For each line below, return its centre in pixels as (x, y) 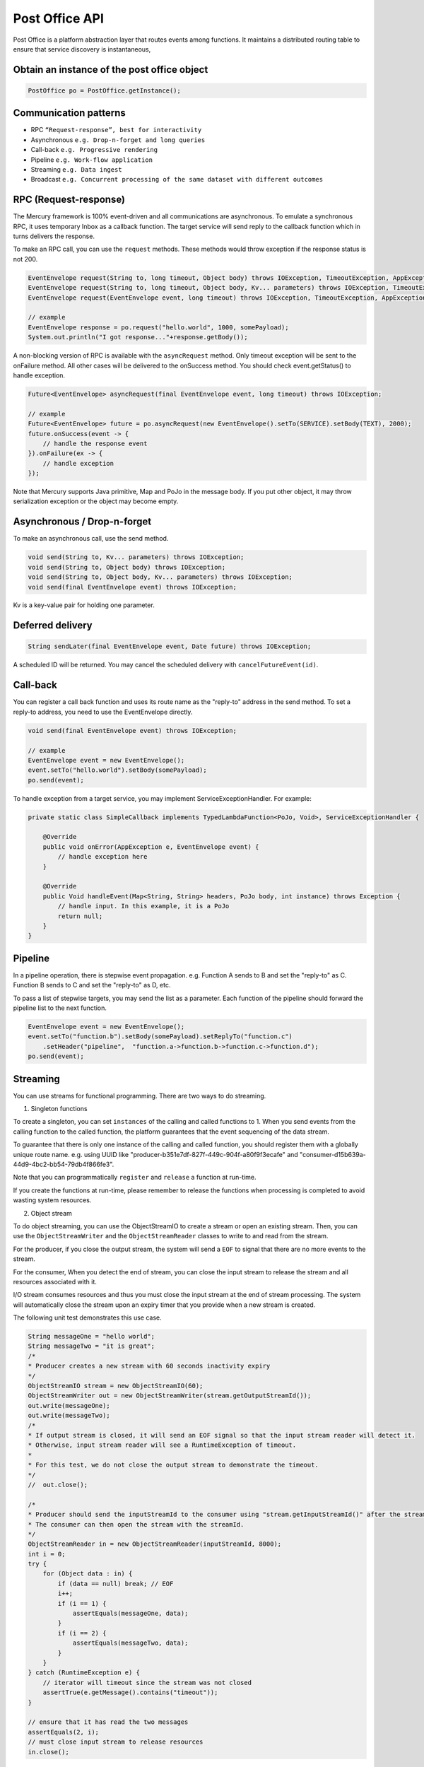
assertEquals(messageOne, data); (130, 1614)
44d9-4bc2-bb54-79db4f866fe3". (64, 1164)
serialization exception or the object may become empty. (96, 501)
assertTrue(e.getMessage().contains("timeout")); (130, 1692)
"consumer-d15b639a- (333, 1154)
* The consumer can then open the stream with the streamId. (136, 1524)
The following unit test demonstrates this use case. (87, 1317)
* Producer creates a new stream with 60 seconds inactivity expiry (149, 1366)
